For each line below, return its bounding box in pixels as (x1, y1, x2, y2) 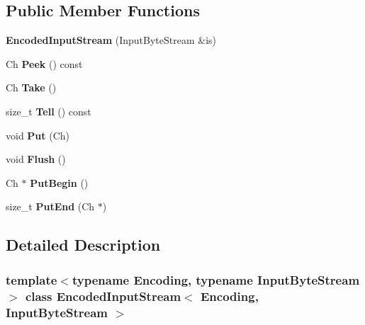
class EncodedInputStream (25, 287, 181, 304)
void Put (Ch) (6, 127, 70, 142)
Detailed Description (6, 234, 161, 256)
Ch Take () (6, 80, 57, 95)
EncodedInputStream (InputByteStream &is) (6, 33, 217, 47)
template (6, 270, 57, 288)
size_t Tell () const (6, 103, 91, 118)
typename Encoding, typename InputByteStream (72, 270, 360, 288)
